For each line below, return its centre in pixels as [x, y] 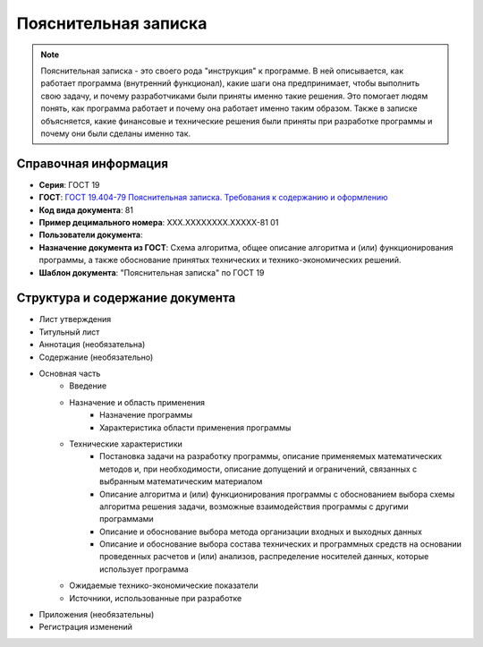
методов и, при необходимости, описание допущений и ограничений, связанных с [258, 469]
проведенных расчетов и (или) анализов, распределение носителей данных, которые [264, 557]
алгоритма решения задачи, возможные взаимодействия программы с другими [254, 507]
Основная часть [70, 373]
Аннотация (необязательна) [92, 345]
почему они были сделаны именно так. [116, 133]
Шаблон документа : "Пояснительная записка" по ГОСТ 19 [152, 272]
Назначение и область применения [137, 402]
